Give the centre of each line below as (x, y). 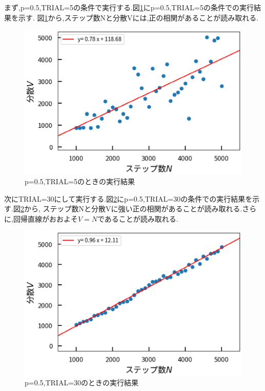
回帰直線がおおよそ (45, 218)
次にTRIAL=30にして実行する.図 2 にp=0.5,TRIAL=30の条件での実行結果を (128, 198)
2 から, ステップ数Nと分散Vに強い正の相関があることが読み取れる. (131, 209)
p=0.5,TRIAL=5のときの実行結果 (80, 181)
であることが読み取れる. (138, 218)
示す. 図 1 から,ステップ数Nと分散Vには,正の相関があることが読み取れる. (138, 17)
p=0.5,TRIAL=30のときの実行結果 (82, 383)
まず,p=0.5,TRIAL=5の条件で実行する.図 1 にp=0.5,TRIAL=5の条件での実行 (129, 7)
